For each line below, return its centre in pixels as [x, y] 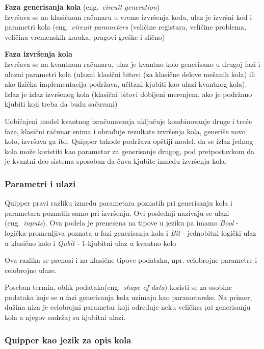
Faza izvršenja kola [38, 54]
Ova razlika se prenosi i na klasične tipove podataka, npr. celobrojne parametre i [131, 260]
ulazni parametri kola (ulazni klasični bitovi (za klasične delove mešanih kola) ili [130, 74]
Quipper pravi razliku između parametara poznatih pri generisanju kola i [118, 203]
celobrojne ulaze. [31, 270]
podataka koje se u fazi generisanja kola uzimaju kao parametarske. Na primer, [128, 297]
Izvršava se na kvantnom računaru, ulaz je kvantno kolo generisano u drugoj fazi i [133, 64]
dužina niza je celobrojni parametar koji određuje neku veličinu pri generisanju [128, 307]
